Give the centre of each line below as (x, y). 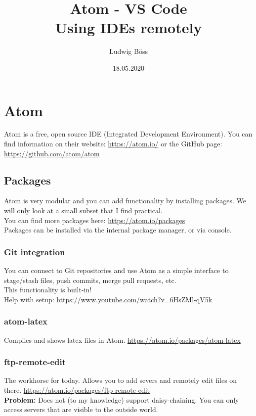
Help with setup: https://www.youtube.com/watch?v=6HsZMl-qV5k (108, 299)
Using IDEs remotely (128, 27)
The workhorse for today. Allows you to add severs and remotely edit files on (121, 380)
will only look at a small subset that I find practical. (83, 210)
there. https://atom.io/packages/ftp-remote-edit (77, 390)
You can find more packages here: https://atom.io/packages (95, 220)
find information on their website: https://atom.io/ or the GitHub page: (113, 144)
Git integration (35, 252)
